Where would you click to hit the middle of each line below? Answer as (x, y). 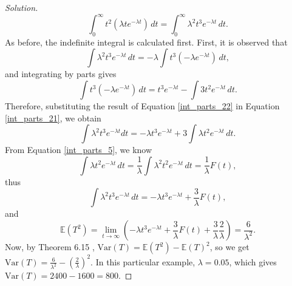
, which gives (253, 261)
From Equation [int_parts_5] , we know (79, 150)
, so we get (229, 247)
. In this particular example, (143, 261)
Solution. (22, 7)
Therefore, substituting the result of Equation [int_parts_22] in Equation (142, 106)
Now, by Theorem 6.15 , (50, 247)
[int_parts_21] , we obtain (53, 117)
